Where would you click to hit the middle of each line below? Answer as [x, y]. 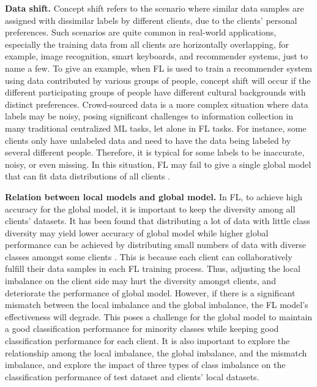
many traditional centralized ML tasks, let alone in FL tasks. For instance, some [156, 128]
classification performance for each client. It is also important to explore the [147, 341]
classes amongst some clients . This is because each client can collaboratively [149, 256]
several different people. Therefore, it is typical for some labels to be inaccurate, [155, 152]
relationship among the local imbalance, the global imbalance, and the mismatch [156, 352]
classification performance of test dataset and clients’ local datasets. [132, 376]
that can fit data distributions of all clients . [88, 176]
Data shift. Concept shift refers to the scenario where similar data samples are [155, 8]
